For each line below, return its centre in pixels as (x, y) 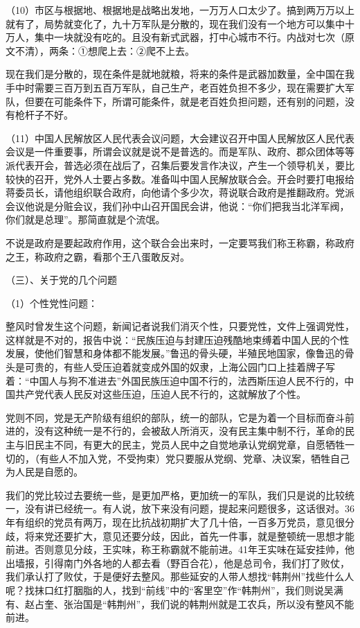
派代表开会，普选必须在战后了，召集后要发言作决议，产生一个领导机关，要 (175, 165)
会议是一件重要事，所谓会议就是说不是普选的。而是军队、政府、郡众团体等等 (180, 151)
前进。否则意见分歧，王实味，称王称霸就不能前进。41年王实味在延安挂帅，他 (180, 549)
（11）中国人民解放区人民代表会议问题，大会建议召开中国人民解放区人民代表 (180, 138)
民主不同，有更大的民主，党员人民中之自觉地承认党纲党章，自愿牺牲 (189, 445)
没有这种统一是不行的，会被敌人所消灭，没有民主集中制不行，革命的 (189, 431)
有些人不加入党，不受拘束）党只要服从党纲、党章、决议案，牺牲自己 (194, 458)
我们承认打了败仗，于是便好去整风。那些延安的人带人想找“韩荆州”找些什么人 (180, 576)
